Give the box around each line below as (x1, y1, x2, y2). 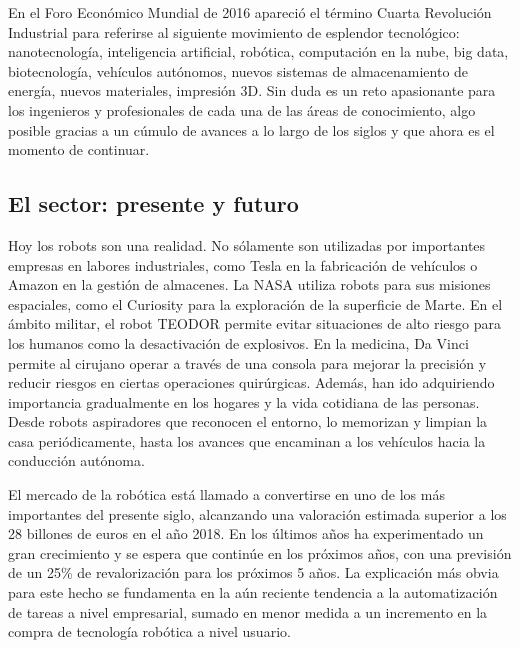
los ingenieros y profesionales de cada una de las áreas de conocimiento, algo (8, 99, 476, 120)
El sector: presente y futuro (8, 188, 299, 219)
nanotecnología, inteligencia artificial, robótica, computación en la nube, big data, (8, 41, 509, 62)
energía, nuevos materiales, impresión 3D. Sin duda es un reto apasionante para (8, 80, 496, 101)
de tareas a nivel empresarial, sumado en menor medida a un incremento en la (8, 601, 488, 622)
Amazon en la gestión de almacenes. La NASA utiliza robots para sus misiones (8, 274, 491, 295)
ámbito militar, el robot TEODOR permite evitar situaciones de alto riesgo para (8, 313, 501, 334)
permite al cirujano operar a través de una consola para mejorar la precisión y (8, 352, 487, 373)
